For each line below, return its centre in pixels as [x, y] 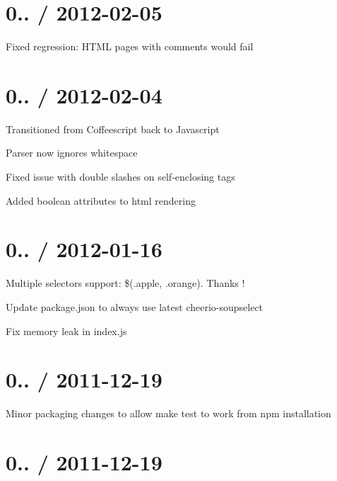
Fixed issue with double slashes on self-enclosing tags [120, 177]
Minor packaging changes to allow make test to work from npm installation [168, 413]
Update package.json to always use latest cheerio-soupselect [135, 306]
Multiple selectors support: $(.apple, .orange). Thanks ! [125, 283]
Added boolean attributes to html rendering [101, 200]
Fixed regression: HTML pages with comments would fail [130, 46]
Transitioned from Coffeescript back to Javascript [113, 129]
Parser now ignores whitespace [72, 153]
